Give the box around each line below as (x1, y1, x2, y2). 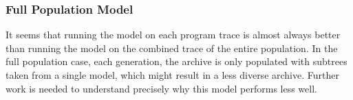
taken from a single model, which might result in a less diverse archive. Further (6, 68, 339, 82)
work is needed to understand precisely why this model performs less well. (6, 81, 317, 95)
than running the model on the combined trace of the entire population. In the (6, 40, 338, 55)
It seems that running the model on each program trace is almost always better (6, 27, 341, 42)
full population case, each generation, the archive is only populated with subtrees (6, 54, 347, 68)
